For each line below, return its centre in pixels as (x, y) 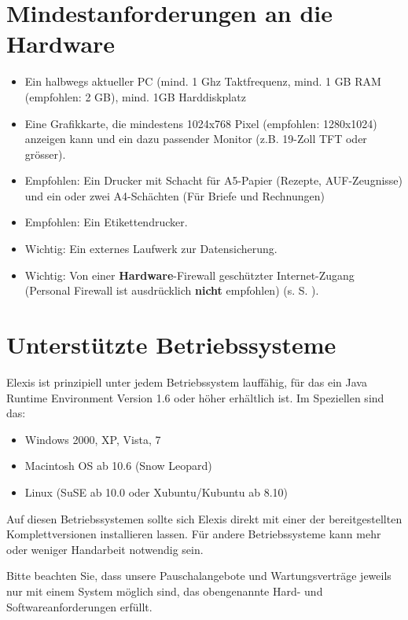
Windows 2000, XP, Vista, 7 (93, 439)
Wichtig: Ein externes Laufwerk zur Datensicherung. (151, 249)
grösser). (45, 154)
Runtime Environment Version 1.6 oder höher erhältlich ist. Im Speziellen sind (195, 397)
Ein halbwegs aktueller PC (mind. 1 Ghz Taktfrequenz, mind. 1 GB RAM (203, 81)
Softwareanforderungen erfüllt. (79, 606)
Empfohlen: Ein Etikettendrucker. (106, 222)
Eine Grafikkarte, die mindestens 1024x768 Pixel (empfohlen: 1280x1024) (201, 123)
